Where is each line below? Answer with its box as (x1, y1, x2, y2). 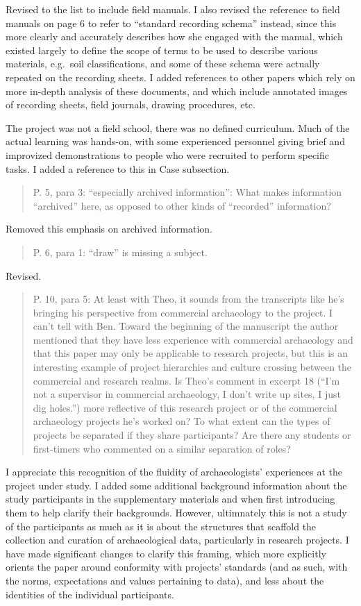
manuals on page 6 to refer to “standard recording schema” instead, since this (6, 15, 337, 30)
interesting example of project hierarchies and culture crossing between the (33, 360, 352, 374)
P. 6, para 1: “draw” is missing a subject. (33, 244, 208, 259)
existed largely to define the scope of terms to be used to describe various (6, 42, 318, 57)
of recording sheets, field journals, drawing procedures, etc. (6, 97, 255, 112)
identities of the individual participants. (6, 587, 174, 601)
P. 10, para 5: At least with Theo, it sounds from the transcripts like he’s (33, 292, 344, 306)
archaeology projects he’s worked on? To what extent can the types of (33, 414, 330, 428)
